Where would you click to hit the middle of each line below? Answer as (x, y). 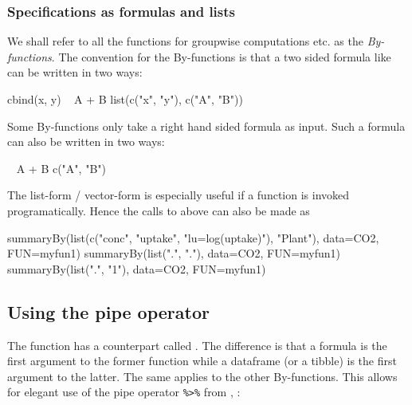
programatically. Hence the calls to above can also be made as (159, 210)
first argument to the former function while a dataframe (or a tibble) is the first (202, 361)
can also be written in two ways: (86, 142)
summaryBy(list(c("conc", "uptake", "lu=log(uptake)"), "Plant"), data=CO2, (193, 237)
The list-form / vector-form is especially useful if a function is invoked (179, 195)
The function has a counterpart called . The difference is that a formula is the (197, 345)
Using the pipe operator (108, 311)
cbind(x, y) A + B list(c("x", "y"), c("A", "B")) (125, 99)
